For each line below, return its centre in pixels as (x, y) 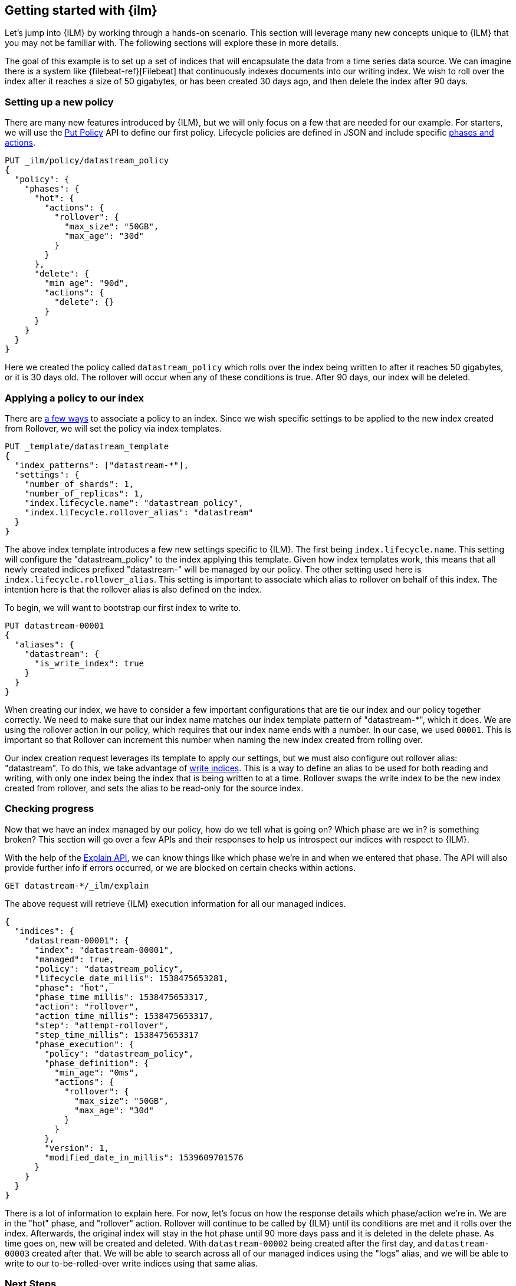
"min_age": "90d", (87, 283)
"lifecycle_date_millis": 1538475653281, (132, 978)
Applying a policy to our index (75, 398)
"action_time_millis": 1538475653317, (124, 1016)
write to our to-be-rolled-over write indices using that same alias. (131, 1263)
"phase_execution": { (84, 1044)
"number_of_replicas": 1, (84, 493)
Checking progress (50, 809)
